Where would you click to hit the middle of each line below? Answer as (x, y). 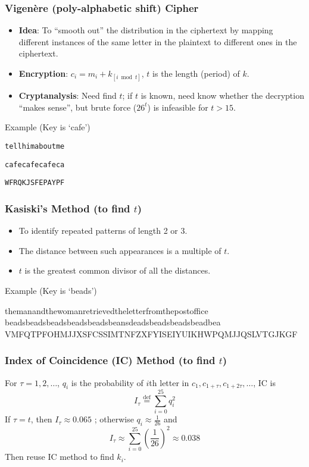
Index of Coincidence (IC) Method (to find (110, 360)
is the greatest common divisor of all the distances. (118, 270)
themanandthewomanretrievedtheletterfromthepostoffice (107, 310)
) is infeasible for (178, 107)
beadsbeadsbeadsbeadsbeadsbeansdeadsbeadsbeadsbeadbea (113, 322)
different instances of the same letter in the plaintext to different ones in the (158, 41)
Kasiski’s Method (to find (68, 208)
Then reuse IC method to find (60, 457)
